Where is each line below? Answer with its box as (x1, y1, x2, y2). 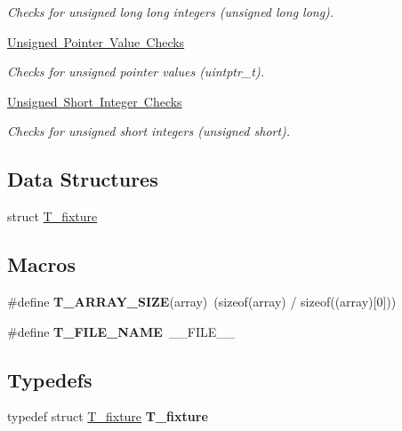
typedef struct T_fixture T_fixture (7, 407, 208, 426)
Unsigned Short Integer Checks (7, 92, 182, 110)
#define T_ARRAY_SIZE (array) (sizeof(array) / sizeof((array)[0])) (7, 291, 397, 310)
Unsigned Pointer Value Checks (7, 32, 185, 51)
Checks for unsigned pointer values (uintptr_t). (7, 62, 264, 81)
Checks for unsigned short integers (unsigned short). (7, 122, 291, 140)
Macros (7, 251, 76, 278)
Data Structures (7, 165, 158, 193)
